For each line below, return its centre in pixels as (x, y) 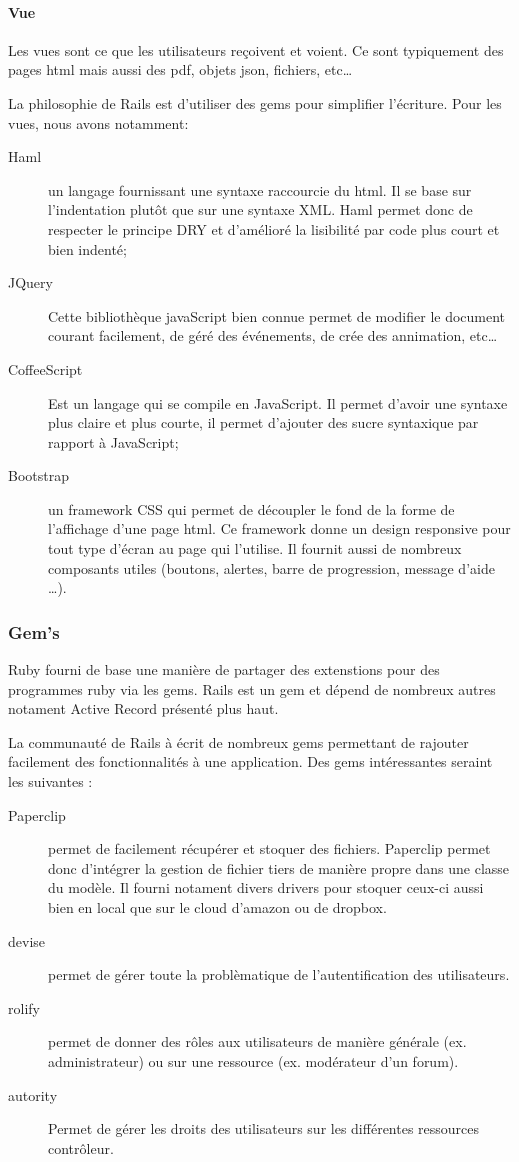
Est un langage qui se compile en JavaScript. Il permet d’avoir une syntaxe (278, 402)
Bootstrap (38, 475)
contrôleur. (81, 1147)
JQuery (30, 282)
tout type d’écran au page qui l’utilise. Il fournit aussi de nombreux (255, 548)
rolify (24, 1007)
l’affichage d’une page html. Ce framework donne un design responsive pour (279, 528)
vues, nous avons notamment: (98, 122)
